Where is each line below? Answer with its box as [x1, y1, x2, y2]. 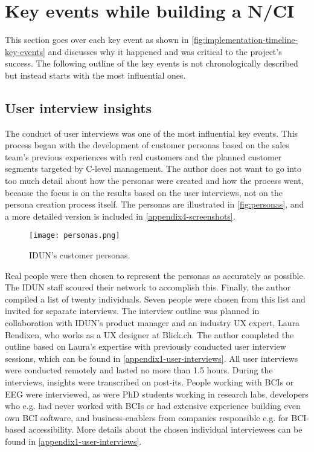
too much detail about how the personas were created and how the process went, [5, 174, 304, 187]
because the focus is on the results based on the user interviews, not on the [5, 186, 283, 198]
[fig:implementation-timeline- [191, 33, 298, 46]
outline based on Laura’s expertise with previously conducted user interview [5, 340, 286, 353]
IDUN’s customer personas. [29, 249, 130, 261]
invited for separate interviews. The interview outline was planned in [5, 304, 260, 317]
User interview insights [5, 98, 152, 117]
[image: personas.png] [29, 231, 120, 240]
